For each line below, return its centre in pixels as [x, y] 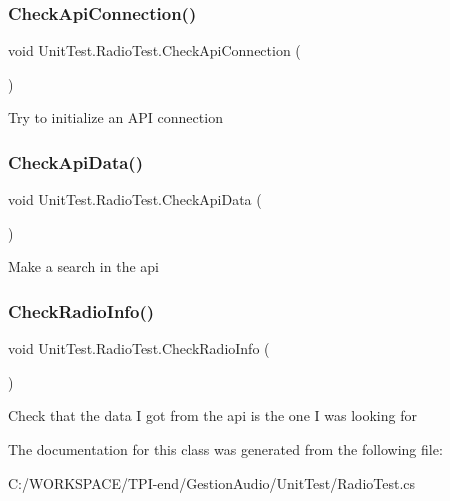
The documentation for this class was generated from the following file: [225, 449]
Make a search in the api [83, 266]
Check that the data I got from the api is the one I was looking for [212, 415]
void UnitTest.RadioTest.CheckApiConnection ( [154, 50]
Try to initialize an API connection [115, 117]
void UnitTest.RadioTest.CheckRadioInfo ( [139, 348]
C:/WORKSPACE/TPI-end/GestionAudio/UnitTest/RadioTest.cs [212, 482]
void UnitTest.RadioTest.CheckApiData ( [135, 199]
